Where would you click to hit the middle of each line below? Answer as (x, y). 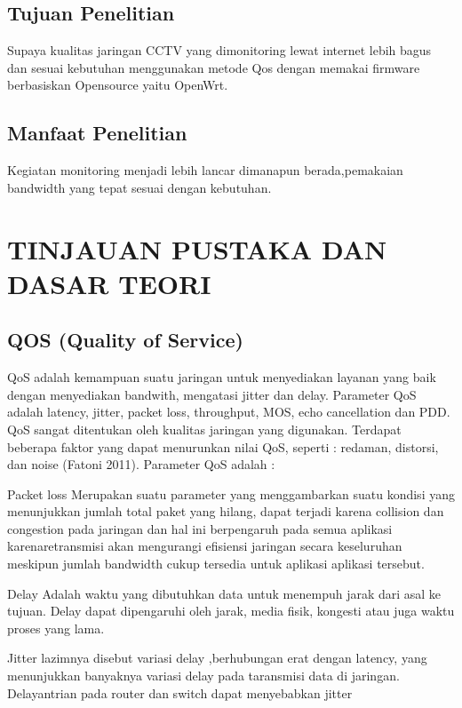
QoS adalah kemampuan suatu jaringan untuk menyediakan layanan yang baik (222, 377)
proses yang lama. (56, 628)
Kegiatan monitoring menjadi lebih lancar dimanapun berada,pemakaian (205, 170)
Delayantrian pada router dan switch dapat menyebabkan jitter (180, 692)
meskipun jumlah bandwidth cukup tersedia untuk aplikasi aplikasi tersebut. (216, 564)
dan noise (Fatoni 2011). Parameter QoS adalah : (141, 464)
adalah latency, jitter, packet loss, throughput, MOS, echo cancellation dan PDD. (229, 412)
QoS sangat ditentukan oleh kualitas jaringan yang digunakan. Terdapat (204, 429)
